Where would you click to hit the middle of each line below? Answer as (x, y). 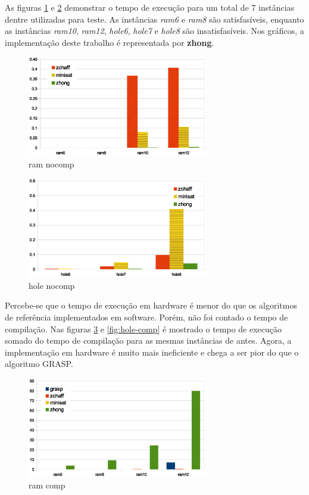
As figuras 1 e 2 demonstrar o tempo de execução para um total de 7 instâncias (150, 7)
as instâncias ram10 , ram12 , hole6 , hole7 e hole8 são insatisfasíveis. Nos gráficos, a (154, 31)
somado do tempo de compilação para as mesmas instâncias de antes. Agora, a (148, 340)
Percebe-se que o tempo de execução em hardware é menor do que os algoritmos (151, 305)
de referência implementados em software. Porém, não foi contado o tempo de (146, 317)
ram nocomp (51, 164)
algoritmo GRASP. (39, 364)
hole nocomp (52, 285)
